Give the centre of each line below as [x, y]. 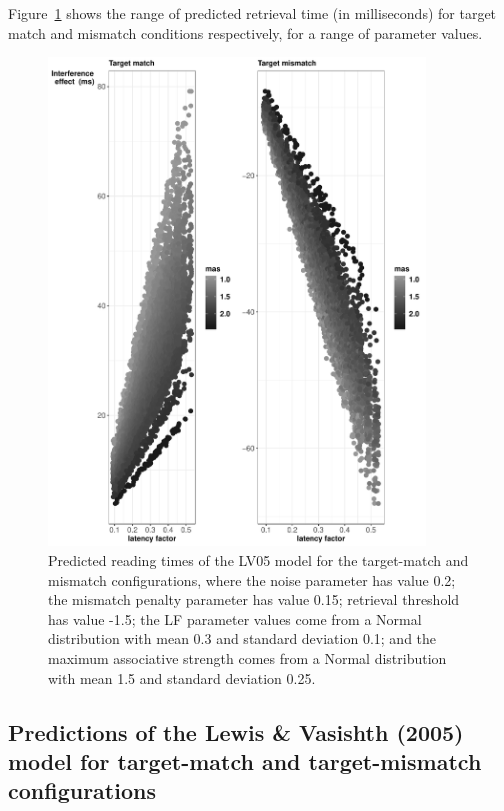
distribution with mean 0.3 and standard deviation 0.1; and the [242, 638]
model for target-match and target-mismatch [245, 760]
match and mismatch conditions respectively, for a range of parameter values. [245, 32]
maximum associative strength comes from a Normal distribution [247, 658]
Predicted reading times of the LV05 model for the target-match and [258, 560]
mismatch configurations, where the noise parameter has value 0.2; [252, 579]
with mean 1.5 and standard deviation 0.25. [182, 677]
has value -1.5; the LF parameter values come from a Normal [235, 618]
